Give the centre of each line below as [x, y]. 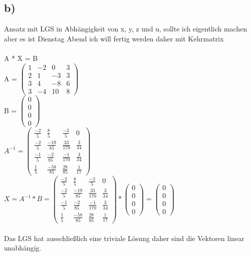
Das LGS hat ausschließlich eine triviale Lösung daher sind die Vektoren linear [124, 238]
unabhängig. [23, 248]
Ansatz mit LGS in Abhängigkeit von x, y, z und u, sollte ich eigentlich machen [125, 29]
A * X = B [21, 58]
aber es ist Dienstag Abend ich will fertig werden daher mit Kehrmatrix [114, 38]
